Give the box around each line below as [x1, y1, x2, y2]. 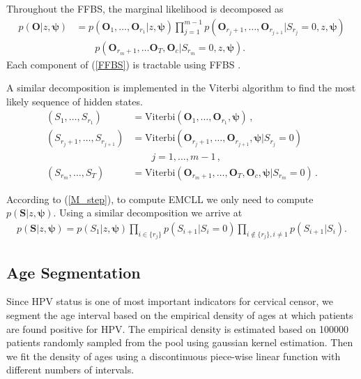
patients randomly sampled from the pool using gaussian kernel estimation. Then [6, 335, 353, 350]
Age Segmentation [6, 261, 141, 283]
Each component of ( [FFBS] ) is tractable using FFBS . [6, 57, 241, 71]
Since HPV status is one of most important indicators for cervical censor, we [6, 294, 334, 309]
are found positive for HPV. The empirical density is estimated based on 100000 [6, 321, 349, 336]
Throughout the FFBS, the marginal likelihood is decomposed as [6, 1, 284, 15]
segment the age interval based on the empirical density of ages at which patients [6, 308, 353, 322]
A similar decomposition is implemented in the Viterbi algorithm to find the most [6, 80, 356, 95]
